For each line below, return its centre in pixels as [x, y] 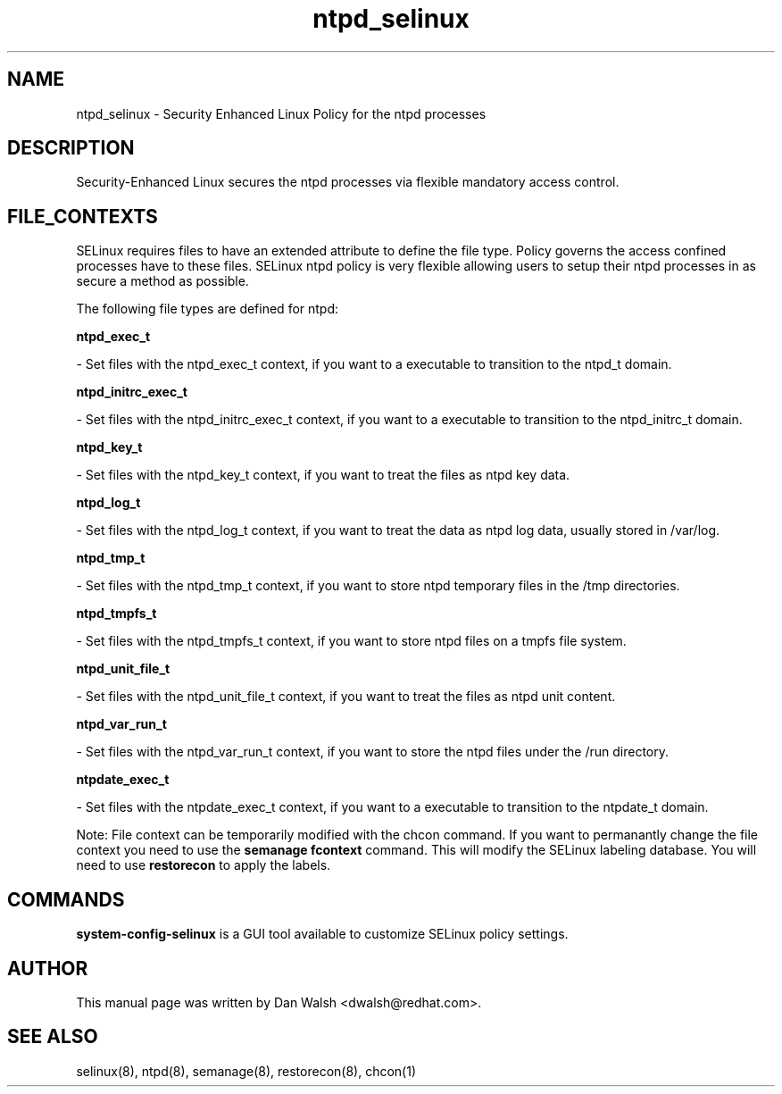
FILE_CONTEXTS [83, 216]
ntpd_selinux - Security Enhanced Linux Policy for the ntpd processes [281, 113]
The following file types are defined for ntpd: [208, 309]
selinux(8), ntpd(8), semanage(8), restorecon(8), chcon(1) [246, 1071]
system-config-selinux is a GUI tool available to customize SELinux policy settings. [322, 934]
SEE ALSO [53, 1037]
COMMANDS [66, 899]
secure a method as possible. [162, 281]
